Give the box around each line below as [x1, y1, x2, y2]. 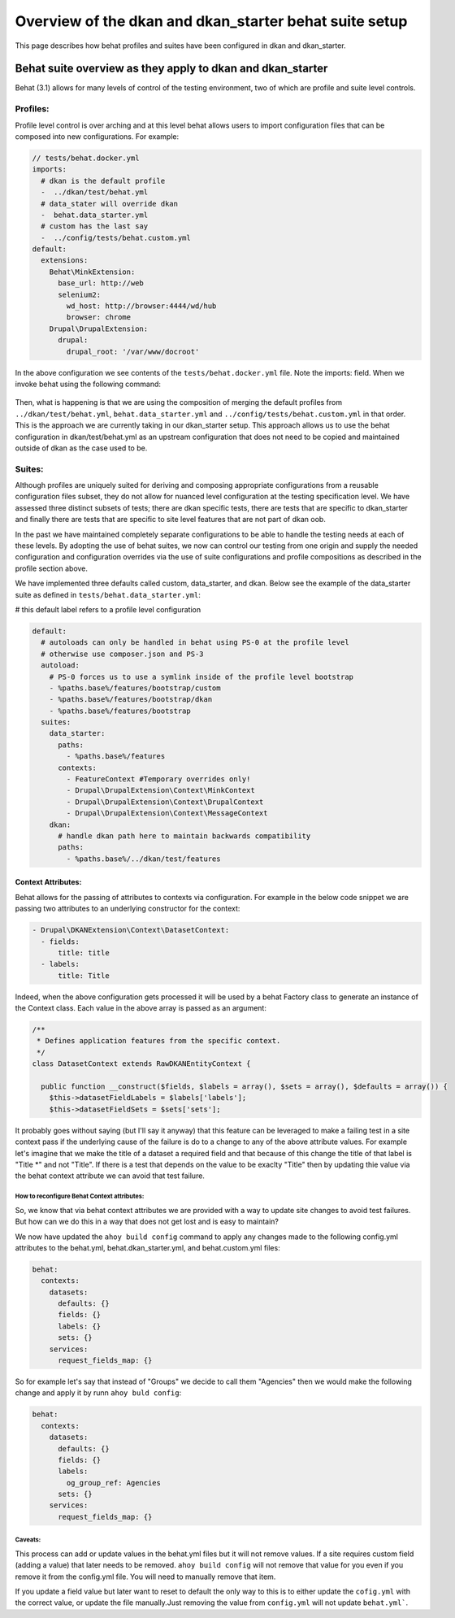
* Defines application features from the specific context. [37, 1037, 281, 1046]
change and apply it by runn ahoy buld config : [15, 1388, 182, 1398]
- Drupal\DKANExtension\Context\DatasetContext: [32, 925, 230, 935]
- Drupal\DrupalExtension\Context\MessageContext [66, 809, 268, 818]
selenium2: [58, 289, 102, 299]
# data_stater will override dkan [41, 199, 179, 208]
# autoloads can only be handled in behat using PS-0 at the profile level [41, 638, 349, 647]
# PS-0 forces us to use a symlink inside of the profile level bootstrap [49, 672, 353, 681]
